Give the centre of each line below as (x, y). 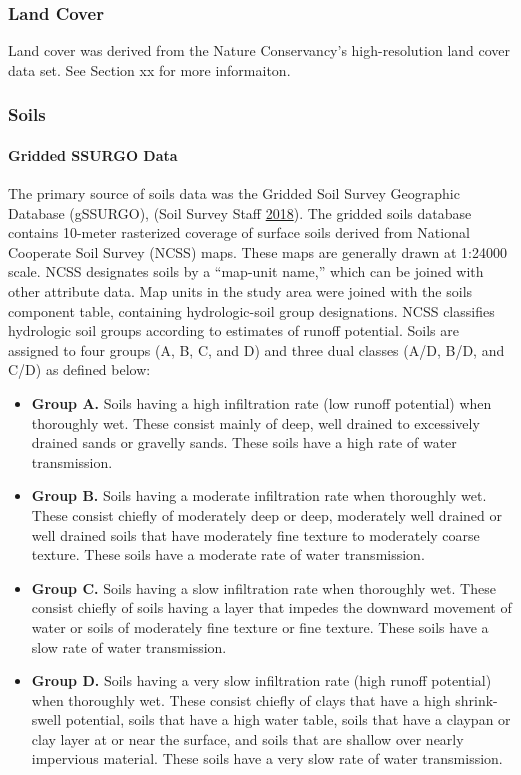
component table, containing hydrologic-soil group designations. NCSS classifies (251, 310)
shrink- (476, 699)
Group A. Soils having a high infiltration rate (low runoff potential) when (261, 402)
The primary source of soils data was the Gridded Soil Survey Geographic (234, 193)
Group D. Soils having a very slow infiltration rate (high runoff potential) (261, 680)
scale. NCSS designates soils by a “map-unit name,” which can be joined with (246, 271)
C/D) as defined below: (79, 369)
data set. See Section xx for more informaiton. (149, 69)
